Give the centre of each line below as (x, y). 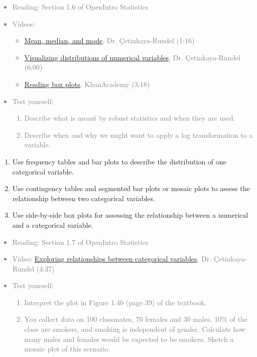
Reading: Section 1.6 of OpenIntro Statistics (80, 7)
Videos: (24, 23)
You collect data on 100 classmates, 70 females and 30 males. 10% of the (136, 319)
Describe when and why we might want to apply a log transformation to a (139, 135)
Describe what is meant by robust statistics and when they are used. (130, 118)
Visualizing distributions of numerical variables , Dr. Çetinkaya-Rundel (132, 57)
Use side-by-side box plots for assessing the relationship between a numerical (130, 215)
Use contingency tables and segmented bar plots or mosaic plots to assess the (131, 188)
